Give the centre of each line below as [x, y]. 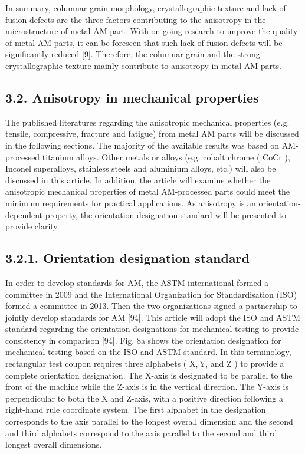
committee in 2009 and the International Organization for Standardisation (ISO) [151, 294]
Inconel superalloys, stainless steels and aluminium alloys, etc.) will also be [141, 168]
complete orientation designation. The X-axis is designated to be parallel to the [149, 375]
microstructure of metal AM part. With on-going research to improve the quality [152, 31]
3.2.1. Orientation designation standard [127, 258]
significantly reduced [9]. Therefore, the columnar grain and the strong [133, 54]
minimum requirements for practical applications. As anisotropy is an [131, 203]
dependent [24, 214]
